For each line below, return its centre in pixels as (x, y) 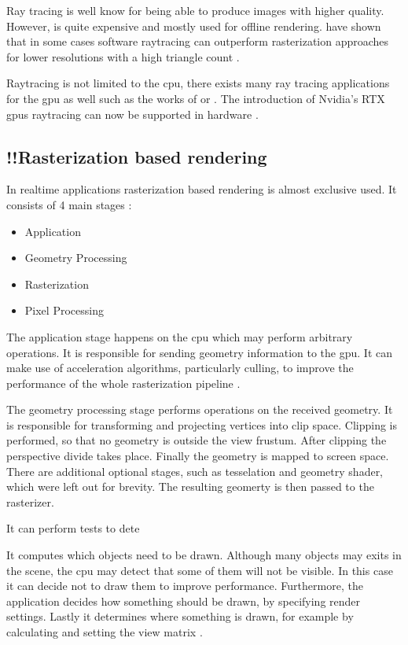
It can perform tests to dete (73, 528)
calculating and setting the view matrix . (105, 632)
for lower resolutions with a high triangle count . (123, 56)
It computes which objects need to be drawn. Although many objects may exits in (204, 555)
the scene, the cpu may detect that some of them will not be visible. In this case (200, 570)
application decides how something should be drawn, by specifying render (184, 601)
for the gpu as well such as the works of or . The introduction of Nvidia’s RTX (196, 98)
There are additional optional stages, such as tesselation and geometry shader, (195, 471)
